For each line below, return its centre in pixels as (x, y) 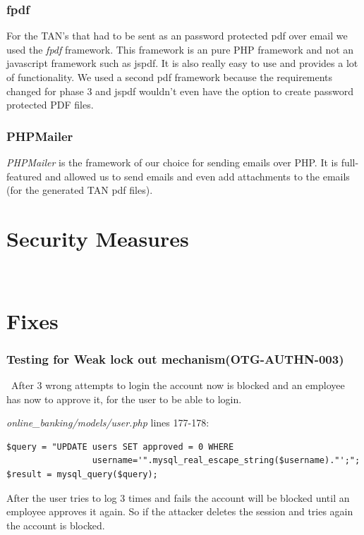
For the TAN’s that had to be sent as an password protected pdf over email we (177, 36)
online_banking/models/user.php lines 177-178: (108, 423)
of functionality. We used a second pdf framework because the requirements (170, 77)
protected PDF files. (50, 105)
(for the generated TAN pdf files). (80, 190)
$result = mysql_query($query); (82, 475)
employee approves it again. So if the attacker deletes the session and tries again (180, 511)
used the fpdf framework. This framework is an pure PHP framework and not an (180, 49)
